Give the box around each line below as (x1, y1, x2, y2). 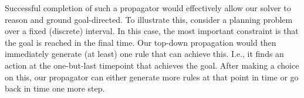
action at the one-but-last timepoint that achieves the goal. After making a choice (5, 59, 299, 71)
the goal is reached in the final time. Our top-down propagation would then (5, 36, 276, 48)
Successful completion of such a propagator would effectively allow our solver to (5, 2, 291, 13)
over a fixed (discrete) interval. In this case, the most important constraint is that (5, 25, 299, 37)
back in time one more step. (5, 82, 105, 94)
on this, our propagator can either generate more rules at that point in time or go (5, 70, 299, 83)
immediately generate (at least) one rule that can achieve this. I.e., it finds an (5, 48, 284, 60)
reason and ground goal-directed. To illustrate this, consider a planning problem (5, 13, 293, 25)
